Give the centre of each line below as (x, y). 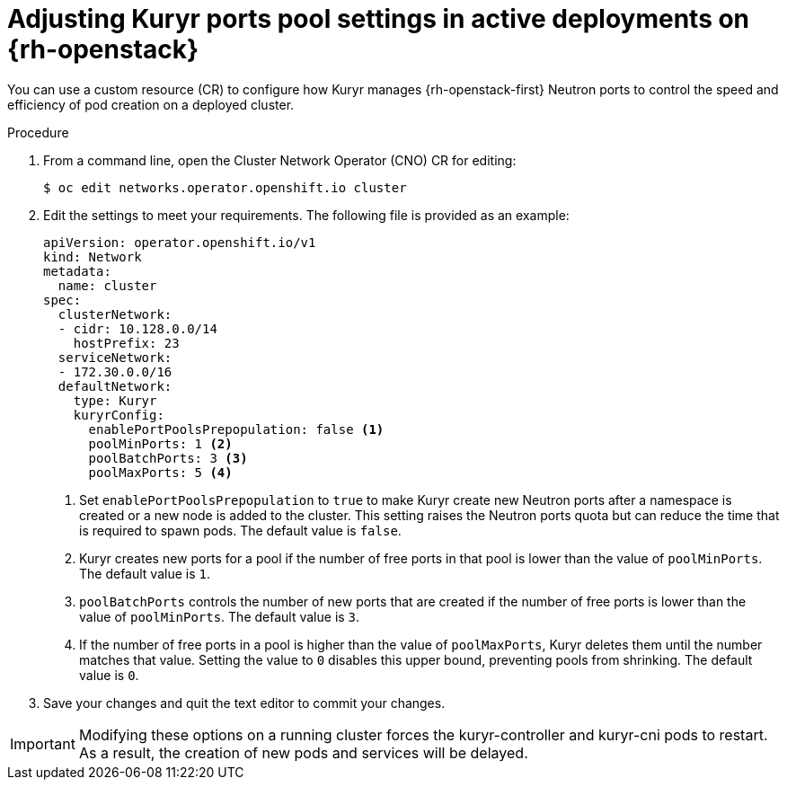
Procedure (38, 132)
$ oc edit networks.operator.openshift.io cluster (225, 187)
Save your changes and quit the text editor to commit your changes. (244, 703)
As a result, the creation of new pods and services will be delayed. (303, 752)
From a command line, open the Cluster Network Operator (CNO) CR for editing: (280, 160)
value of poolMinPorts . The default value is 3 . (220, 616)
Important (43, 743)
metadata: (77, 271)
